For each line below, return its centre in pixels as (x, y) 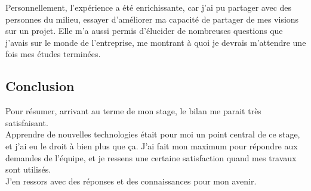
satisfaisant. (27, 122)
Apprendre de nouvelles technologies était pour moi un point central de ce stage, (153, 134)
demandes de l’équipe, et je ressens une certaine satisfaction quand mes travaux (151, 157)
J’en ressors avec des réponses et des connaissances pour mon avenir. (131, 181)
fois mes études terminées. (53, 54)
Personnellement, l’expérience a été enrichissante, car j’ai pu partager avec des (149, 7)
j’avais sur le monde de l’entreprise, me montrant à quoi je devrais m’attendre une (156, 42)
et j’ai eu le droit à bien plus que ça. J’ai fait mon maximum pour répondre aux (152, 145)
